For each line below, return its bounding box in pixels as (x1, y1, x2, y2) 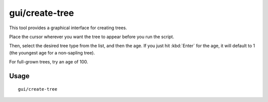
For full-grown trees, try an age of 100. (9, 59, 88, 65)
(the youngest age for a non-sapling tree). (9, 50, 95, 55)
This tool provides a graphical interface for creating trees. (9, 25, 128, 31)
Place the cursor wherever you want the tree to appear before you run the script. (9, 34, 175, 40)
